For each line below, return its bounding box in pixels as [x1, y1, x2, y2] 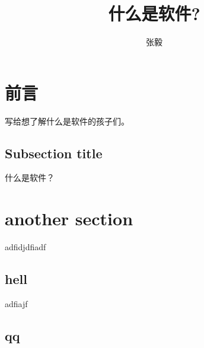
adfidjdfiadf [5, 241, 46, 253]
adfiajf [5, 297, 28, 309]
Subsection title [5, 143, 103, 162]
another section [5, 206, 133, 231]
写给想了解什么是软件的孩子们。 [5, 114, 129, 127]
